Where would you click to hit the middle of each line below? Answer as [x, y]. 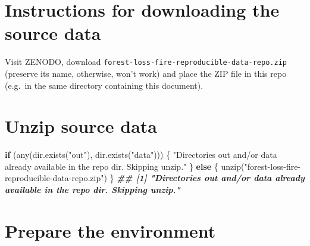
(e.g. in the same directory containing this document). [104, 85]
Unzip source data [81, 126]
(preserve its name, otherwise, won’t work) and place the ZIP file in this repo [146, 73]
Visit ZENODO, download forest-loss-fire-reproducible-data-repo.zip [146, 62]
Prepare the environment [110, 230]
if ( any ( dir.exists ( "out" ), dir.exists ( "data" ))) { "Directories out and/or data [141, 155]
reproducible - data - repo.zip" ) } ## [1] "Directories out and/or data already [155, 178]
